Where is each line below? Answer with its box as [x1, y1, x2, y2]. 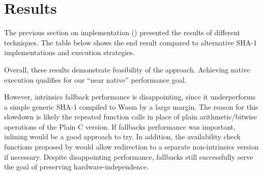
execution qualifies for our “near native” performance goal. [4, 74, 187, 85]
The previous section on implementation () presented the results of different [4, 27, 241, 38]
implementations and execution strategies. [4, 47, 135, 58]
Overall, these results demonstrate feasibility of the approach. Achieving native [4, 64, 250, 74]
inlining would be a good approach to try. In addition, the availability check [4, 131, 241, 142]
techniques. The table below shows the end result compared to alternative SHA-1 [4, 37, 257, 47]
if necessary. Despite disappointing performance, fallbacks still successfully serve [4, 151, 253, 162]
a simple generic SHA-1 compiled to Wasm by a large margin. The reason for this [4, 101, 258, 112]
